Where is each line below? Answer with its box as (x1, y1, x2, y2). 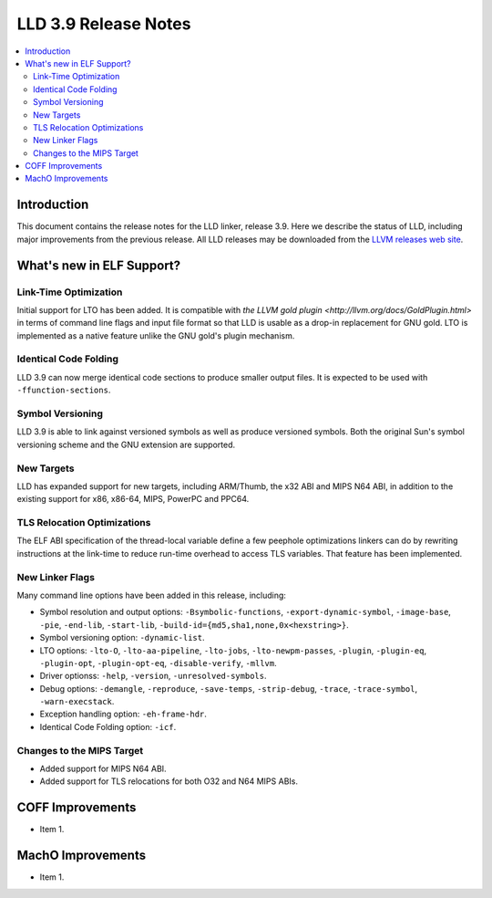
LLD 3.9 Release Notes (16, 14, 191, 34)
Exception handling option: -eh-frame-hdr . (39, 708, 207, 720)
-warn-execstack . (39, 696, 115, 707)
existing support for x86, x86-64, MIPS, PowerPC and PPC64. (16, 494, 250, 505)
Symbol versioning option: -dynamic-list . (39, 632, 205, 643)
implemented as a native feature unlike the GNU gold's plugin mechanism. (16, 329, 295, 341)
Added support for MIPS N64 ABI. (39, 763, 168, 774)
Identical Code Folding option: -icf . (39, 721, 177, 732)
